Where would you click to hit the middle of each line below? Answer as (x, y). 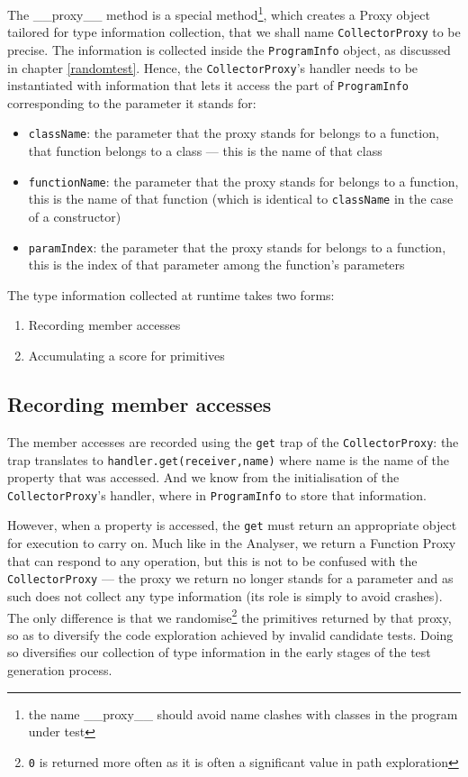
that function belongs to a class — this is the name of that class (205, 151)
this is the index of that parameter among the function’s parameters (216, 265)
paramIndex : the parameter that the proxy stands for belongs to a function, (237, 247)
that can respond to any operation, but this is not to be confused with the (212, 560)
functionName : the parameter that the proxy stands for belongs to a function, (243, 181)
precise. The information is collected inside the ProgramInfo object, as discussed (229, 49)
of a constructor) (75, 217)
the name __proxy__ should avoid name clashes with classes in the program (243, 713)
